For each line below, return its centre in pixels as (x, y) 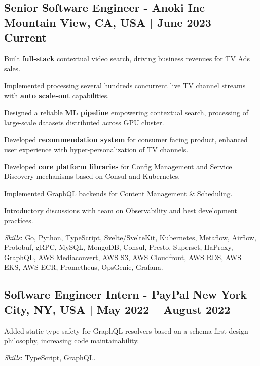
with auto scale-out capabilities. (57, 95)
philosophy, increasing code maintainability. (72, 340)
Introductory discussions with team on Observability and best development (121, 210)
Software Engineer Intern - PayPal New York (126, 294)
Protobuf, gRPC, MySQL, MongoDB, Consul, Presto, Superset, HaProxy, (119, 247)
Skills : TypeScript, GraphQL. (50, 357)
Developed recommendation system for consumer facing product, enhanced (126, 139)
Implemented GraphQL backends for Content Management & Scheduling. (118, 193)
